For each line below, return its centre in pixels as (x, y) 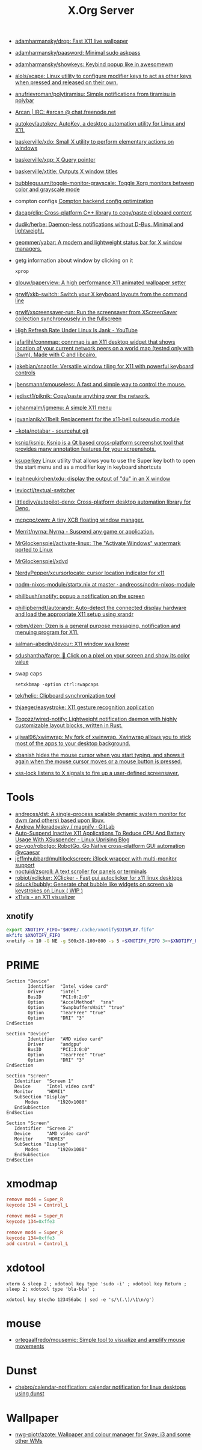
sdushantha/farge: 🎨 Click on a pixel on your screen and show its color (103, 656)
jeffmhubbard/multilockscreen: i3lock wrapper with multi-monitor (96, 859)
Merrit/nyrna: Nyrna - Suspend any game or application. (84, 532)
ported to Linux (34, 550)
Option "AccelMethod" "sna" (71, 1002)
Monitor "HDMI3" (40, 1139)
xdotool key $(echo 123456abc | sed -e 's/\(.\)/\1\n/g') (80, 1299)
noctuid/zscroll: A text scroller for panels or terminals (81, 871)
